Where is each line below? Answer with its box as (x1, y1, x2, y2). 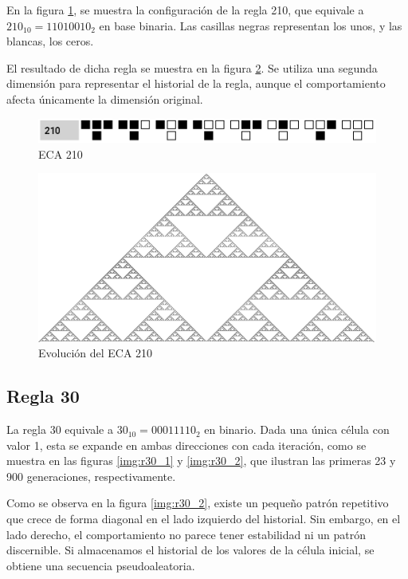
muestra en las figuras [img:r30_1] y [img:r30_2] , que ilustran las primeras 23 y (6, 452, 396, 469)
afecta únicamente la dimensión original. (6, 90, 203, 107)
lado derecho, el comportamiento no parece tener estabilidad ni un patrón (6, 526, 367, 542)
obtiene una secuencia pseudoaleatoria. (6, 557, 195, 573)
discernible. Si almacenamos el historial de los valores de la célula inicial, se (6, 542, 375, 558)
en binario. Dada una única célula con (204, 421, 390, 438)
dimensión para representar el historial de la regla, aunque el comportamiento (6, 75, 386, 92)
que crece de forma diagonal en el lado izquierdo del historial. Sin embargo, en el (6, 510, 401, 527)
